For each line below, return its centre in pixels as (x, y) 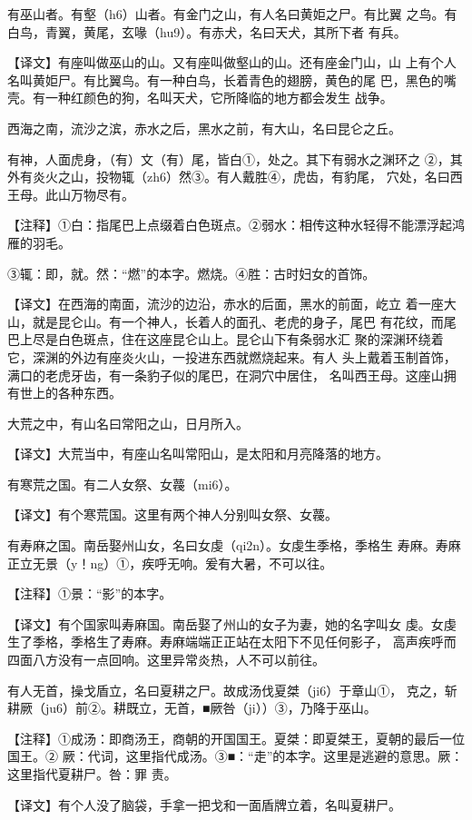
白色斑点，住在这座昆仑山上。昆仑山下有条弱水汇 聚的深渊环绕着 (251, 339)
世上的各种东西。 (70, 393)
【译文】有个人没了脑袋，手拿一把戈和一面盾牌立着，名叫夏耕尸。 (204, 804)
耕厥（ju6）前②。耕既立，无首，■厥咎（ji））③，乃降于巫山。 (192, 708)
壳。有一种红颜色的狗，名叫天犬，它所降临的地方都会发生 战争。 (200, 98)
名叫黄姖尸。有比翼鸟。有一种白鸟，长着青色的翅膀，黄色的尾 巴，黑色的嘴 (232, 79)
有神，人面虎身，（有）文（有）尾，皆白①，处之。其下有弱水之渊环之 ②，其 (235, 158)
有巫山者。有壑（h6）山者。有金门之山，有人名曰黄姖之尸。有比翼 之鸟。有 (232, 14)
